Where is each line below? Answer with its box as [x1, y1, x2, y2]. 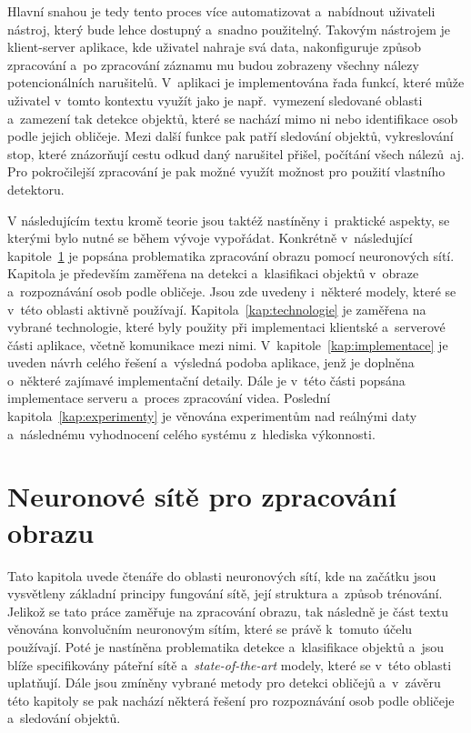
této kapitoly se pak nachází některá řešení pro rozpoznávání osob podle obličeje [7, 690, 455, 709]
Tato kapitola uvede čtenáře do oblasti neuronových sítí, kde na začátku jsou [7, 566, 436, 585]
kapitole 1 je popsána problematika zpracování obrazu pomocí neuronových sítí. [7, 246, 455, 265]
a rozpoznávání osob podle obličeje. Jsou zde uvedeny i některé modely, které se [7, 281, 456, 300]
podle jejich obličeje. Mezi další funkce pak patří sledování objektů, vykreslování [7, 126, 454, 146]
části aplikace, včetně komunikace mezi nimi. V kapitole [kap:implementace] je [7, 335, 448, 354]
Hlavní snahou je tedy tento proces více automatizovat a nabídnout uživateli [7, 2, 436, 20]
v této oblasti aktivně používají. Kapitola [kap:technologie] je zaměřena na [7, 299, 426, 318]
